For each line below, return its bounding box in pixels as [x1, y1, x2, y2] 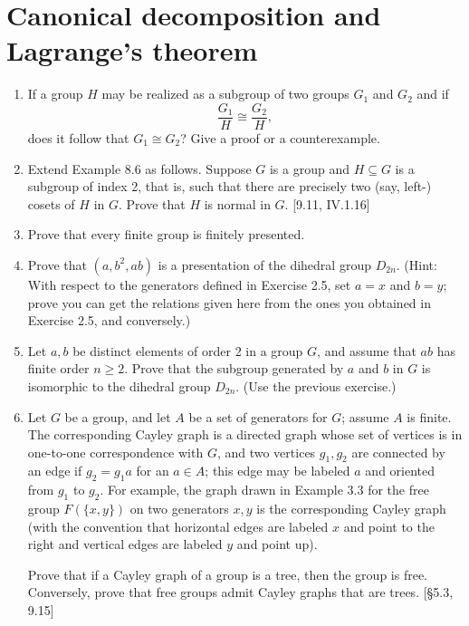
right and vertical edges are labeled [27, 535, 223, 554]
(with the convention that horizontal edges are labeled [27, 516, 329, 535]
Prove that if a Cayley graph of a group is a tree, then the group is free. [27, 564, 427, 583]
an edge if [27, 461, 82, 480]
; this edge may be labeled [205, 461, 350, 480]
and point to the [343, 516, 435, 535]
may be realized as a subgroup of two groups [101, 84, 349, 103]
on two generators [129, 499, 229, 518]
